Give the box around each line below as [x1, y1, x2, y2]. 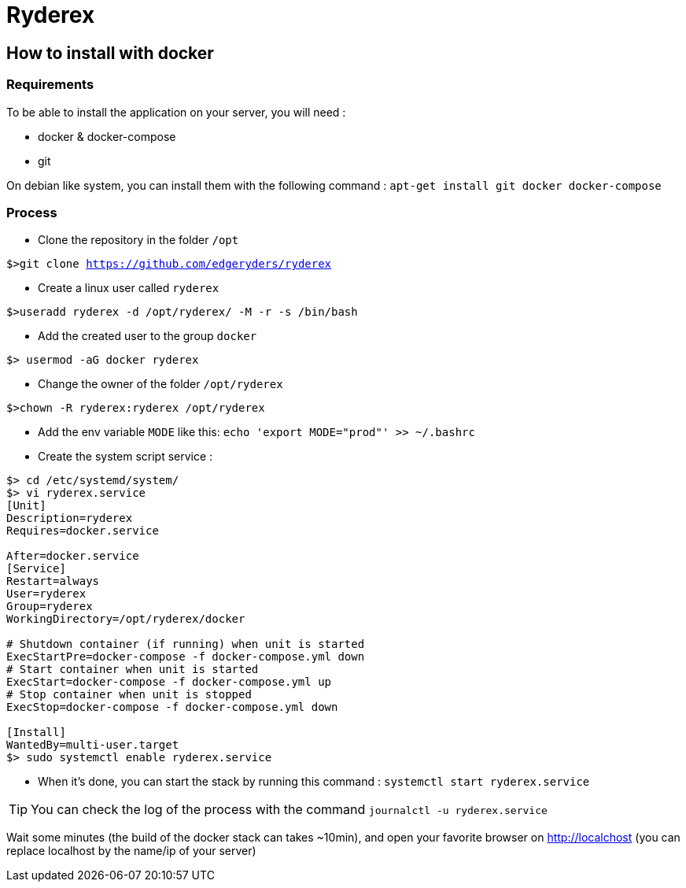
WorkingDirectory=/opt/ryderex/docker [6, 612, 245, 626]
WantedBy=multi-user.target [6, 738, 179, 752]
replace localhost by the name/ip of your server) [6, 844, 256, 858]
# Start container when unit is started [6, 663, 259, 676]
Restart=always [6, 575, 100, 588]
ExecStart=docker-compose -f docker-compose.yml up [6, 675, 332, 689]
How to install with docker [6, 43, 214, 63]
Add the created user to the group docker [38, 329, 257, 343]
